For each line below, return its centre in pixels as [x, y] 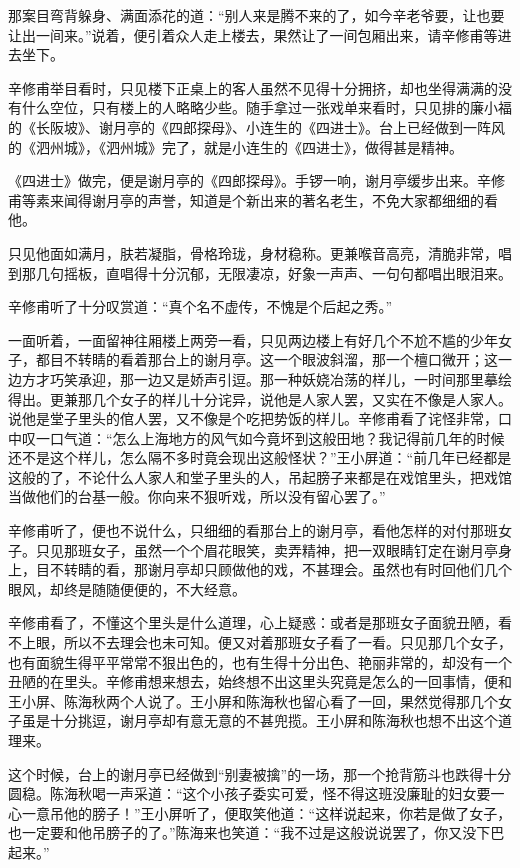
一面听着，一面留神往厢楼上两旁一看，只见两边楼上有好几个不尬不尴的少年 [253, 339]
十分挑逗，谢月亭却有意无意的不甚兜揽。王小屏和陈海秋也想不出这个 [273, 720]
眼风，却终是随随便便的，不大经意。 [127, 588]
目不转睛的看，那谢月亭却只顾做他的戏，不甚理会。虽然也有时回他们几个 [273, 569]
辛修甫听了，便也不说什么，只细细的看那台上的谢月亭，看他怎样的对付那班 [253, 530]
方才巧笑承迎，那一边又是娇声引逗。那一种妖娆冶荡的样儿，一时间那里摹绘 [266, 378]
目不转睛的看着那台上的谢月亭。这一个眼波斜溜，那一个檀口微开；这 [273, 359]
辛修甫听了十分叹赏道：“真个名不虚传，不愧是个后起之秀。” [200, 306]
